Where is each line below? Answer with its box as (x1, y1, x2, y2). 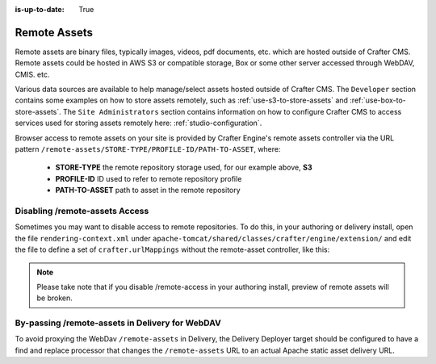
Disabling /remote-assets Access (15, 205, 149, 216)
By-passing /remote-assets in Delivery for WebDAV (15, 317, 221, 328)
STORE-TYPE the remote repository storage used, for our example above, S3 (55, 162, 312, 173)
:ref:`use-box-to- (350, 95, 407, 105)
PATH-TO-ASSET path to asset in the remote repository (55, 186, 241, 195)
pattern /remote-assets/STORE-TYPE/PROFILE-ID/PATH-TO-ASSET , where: (15, 144, 282, 154)
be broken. (36, 293, 73, 303)
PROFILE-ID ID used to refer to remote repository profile (55, 174, 242, 183)
